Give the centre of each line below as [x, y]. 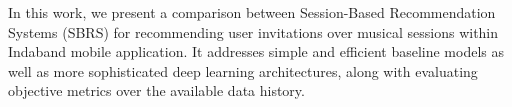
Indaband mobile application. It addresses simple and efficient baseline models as [256, 51]
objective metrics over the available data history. [156, 90]
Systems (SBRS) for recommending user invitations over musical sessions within [253, 31]
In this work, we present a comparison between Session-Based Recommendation [252, 12]
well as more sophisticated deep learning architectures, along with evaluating [243, 70]
